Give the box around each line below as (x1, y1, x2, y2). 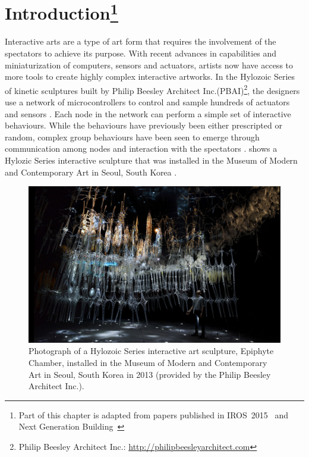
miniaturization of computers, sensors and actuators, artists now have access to (5, 58, 294, 71)
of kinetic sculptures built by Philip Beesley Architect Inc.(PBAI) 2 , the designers (5, 82, 300, 96)
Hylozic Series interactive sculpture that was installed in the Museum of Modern (5, 154, 298, 167)
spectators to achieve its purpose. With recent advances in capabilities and (5, 47, 277, 60)
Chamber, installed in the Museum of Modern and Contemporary (29, 356, 267, 368)
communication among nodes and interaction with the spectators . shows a (5, 142, 278, 155)
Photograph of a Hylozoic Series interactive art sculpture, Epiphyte (29, 345, 274, 357)
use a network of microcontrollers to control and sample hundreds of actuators (5, 96, 290, 108)
